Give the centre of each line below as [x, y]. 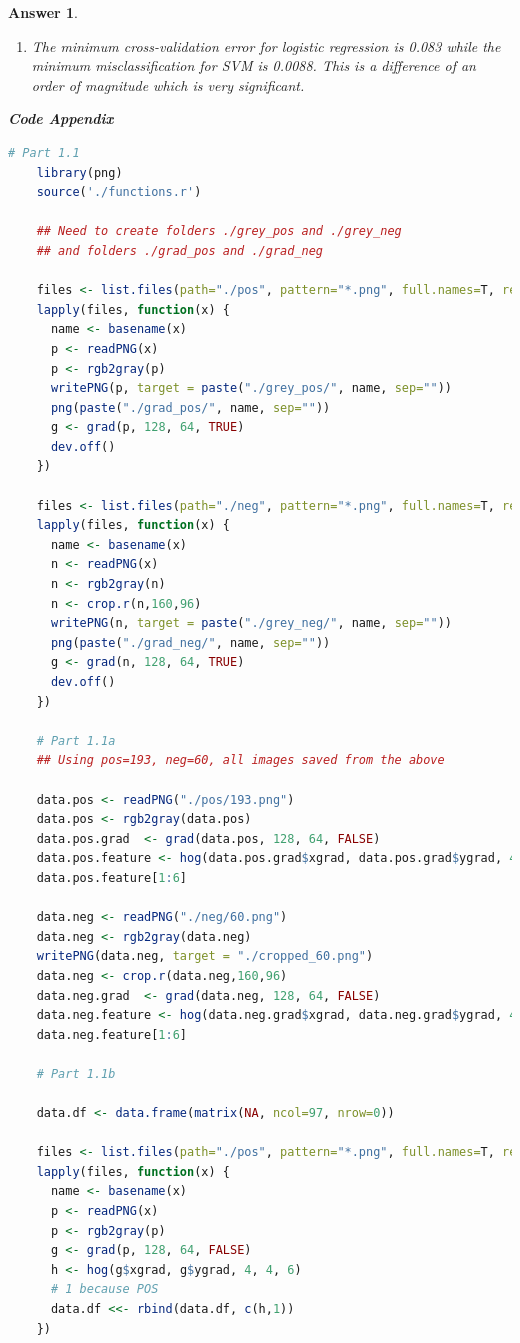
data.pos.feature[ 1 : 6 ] [112, 877]
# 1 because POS [104, 1289]
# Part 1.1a [76, 740]
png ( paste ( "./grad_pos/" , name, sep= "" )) [190, 407]
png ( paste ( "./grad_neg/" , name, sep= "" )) [190, 642]
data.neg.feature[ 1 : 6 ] [112, 1034]
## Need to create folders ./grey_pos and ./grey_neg [219, 231]
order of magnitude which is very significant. [168, 84]
